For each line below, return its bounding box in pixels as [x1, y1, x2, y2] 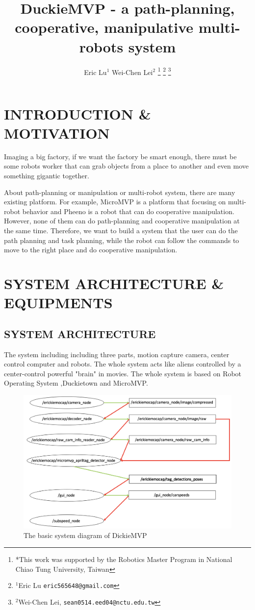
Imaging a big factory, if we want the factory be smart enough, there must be [4, 151, 237, 161]
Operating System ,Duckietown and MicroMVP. [4, 378, 148, 388]
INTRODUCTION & [4, 103, 151, 123]
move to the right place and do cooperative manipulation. [4, 244, 178, 255]
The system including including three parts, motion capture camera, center [4, 349, 229, 359]
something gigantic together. [4, 171, 89, 181]
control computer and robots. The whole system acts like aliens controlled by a [4, 359, 241, 369]
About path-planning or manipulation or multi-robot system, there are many [4, 187, 235, 197]
